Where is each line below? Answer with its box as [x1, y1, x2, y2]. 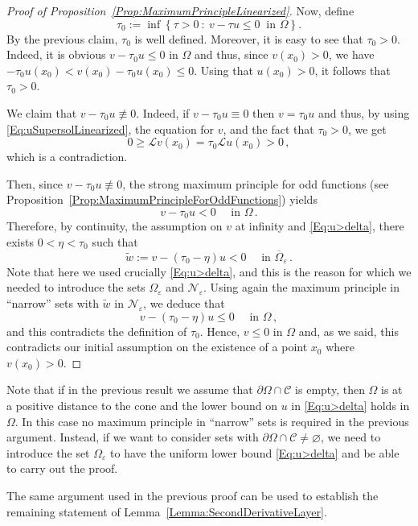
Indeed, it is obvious [6, 46, 106, 63]
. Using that [194, 61, 253, 78]
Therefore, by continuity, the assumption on [6, 217, 223, 234]
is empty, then [295, 381, 365, 398]
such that [92, 233, 138, 250]
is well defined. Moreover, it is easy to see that [134, 30, 363, 47]
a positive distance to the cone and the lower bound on [6, 396, 277, 413]
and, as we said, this [298, 322, 399, 339]
